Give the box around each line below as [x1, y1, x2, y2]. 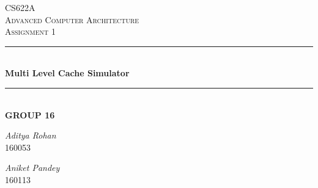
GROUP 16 [5, 108, 55, 121]
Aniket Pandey [5, 161, 60, 174]
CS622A [5, 1, 35, 13]
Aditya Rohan [5, 129, 56, 142]
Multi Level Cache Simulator [5, 67, 130, 79]
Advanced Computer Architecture [5, 13, 139, 26]
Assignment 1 [5, 25, 56, 38]
